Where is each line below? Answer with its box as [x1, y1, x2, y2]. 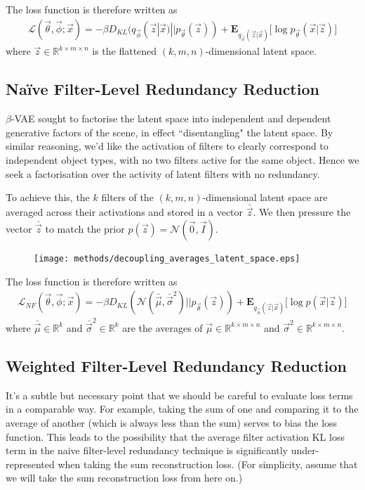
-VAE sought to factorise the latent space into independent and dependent [11, 111, 331, 126]
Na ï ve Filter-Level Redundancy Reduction [6, 78, 319, 100]
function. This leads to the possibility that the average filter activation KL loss [6, 429, 345, 444]
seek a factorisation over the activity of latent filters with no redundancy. [6, 166, 320, 181]
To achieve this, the [6, 190, 90, 205]
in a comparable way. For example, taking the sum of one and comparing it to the [6, 401, 359, 416]
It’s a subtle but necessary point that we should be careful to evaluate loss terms [6, 387, 353, 402]
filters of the [101, 190, 154, 205]
